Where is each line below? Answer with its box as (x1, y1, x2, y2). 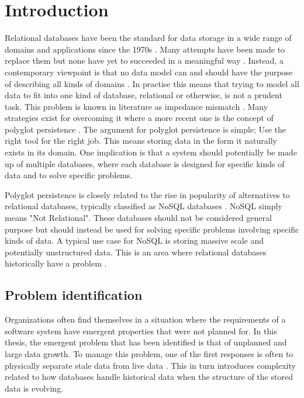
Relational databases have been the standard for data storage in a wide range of (5, 32, 292, 44)
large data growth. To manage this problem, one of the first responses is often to (5, 347, 293, 359)
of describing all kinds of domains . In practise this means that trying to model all (5, 77, 299, 89)
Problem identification (5, 286, 143, 304)
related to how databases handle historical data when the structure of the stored (5, 371, 293, 383)
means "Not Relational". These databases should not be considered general (5, 212, 272, 224)
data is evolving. (5, 382, 64, 394)
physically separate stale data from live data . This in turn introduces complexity (5, 359, 296, 371)
